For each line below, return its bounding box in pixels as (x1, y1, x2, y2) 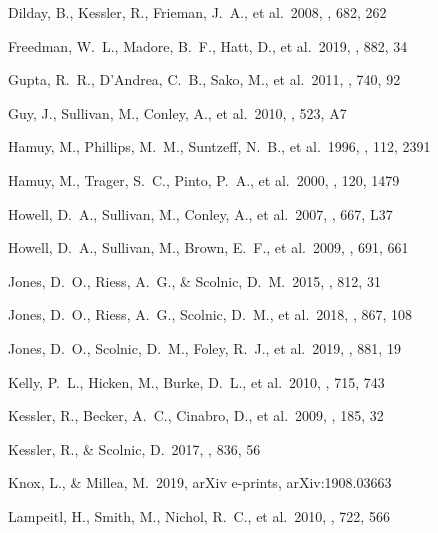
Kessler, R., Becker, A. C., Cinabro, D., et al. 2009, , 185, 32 (8, 405, 384, 426)
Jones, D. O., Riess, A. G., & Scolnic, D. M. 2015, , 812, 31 (8, 270, 381, 291)
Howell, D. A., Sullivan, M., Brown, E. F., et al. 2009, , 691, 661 (8, 237, 409, 258)
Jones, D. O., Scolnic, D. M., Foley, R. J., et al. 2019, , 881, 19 (8, 337, 401, 358)
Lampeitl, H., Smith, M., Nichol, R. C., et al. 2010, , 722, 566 (8, 505, 390, 526)
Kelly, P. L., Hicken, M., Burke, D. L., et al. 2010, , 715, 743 (8, 371, 385, 392)
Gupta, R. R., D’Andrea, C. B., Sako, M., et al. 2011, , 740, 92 (8, 69, 401, 90)
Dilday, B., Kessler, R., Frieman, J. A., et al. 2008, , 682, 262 (8, 2, 387, 22)
